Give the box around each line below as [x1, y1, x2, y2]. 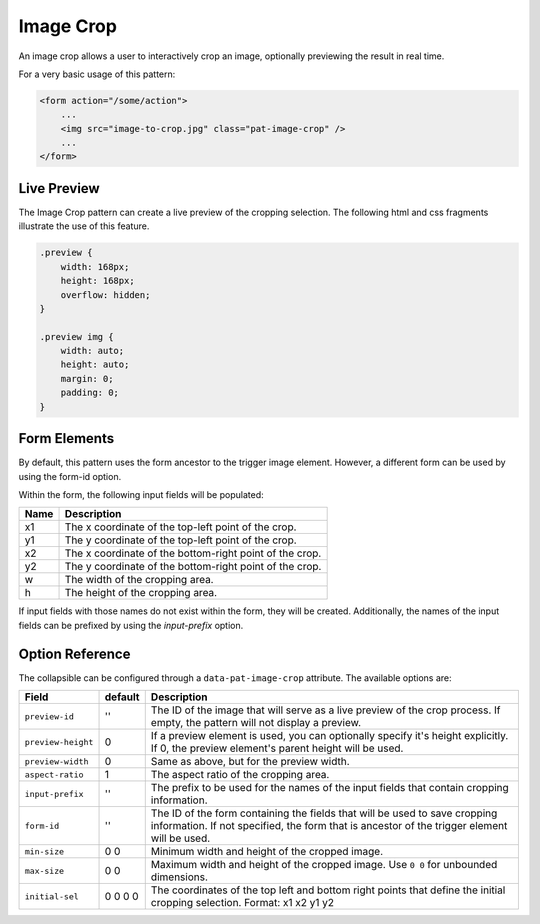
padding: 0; [60, 387, 120, 399]
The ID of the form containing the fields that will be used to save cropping [150, 806, 498, 820]
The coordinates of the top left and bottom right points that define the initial [150, 883, 506, 897]
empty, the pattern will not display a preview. [150, 716, 362, 730]
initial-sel [24, 891, 79, 902]
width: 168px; [60, 261, 130, 272]
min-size [24, 846, 65, 857]
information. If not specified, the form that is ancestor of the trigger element [150, 819, 508, 833]
